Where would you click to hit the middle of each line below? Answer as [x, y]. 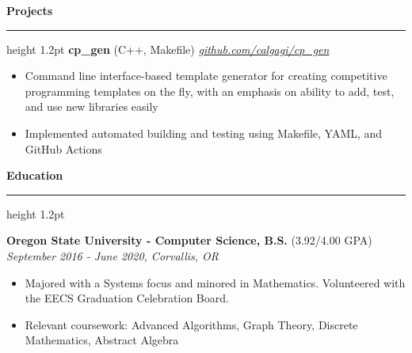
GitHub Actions [63, 148]
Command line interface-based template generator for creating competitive [206, 76]
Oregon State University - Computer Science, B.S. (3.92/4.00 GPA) [189, 240]
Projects [30, 10]
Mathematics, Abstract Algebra [102, 340]
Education [35, 175]
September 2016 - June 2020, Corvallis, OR [113, 255]
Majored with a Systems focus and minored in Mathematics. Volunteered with [215, 282]
